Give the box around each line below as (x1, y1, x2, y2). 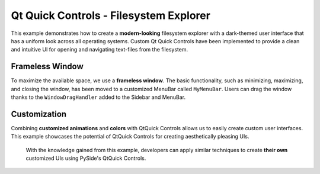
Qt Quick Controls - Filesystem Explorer (11, 9, 210, 22)
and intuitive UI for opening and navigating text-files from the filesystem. (11, 46, 188, 53)
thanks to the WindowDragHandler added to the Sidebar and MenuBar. (11, 94, 186, 101)
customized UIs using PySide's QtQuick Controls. (25, 154, 146, 162)
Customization (11, 109, 67, 119)
